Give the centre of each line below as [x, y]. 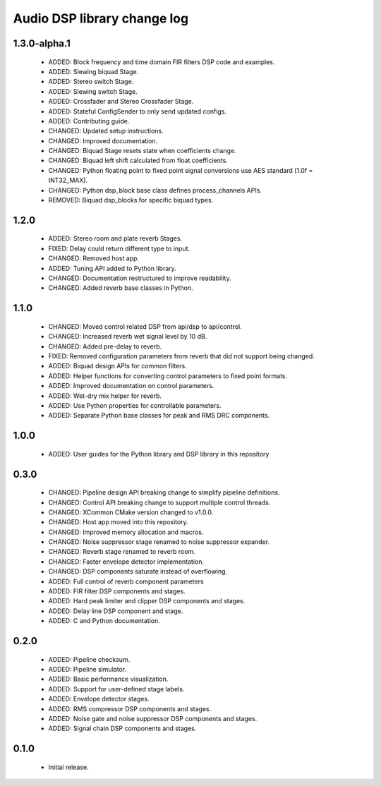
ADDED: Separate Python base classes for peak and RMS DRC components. [159, 416]
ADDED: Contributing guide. [89, 121]
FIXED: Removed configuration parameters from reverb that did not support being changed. [182, 356]
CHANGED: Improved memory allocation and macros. [126, 532]
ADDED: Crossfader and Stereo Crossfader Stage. [121, 102]
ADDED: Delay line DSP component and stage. [116, 611]
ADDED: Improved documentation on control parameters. [131, 386]
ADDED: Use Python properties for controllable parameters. [135, 405]
